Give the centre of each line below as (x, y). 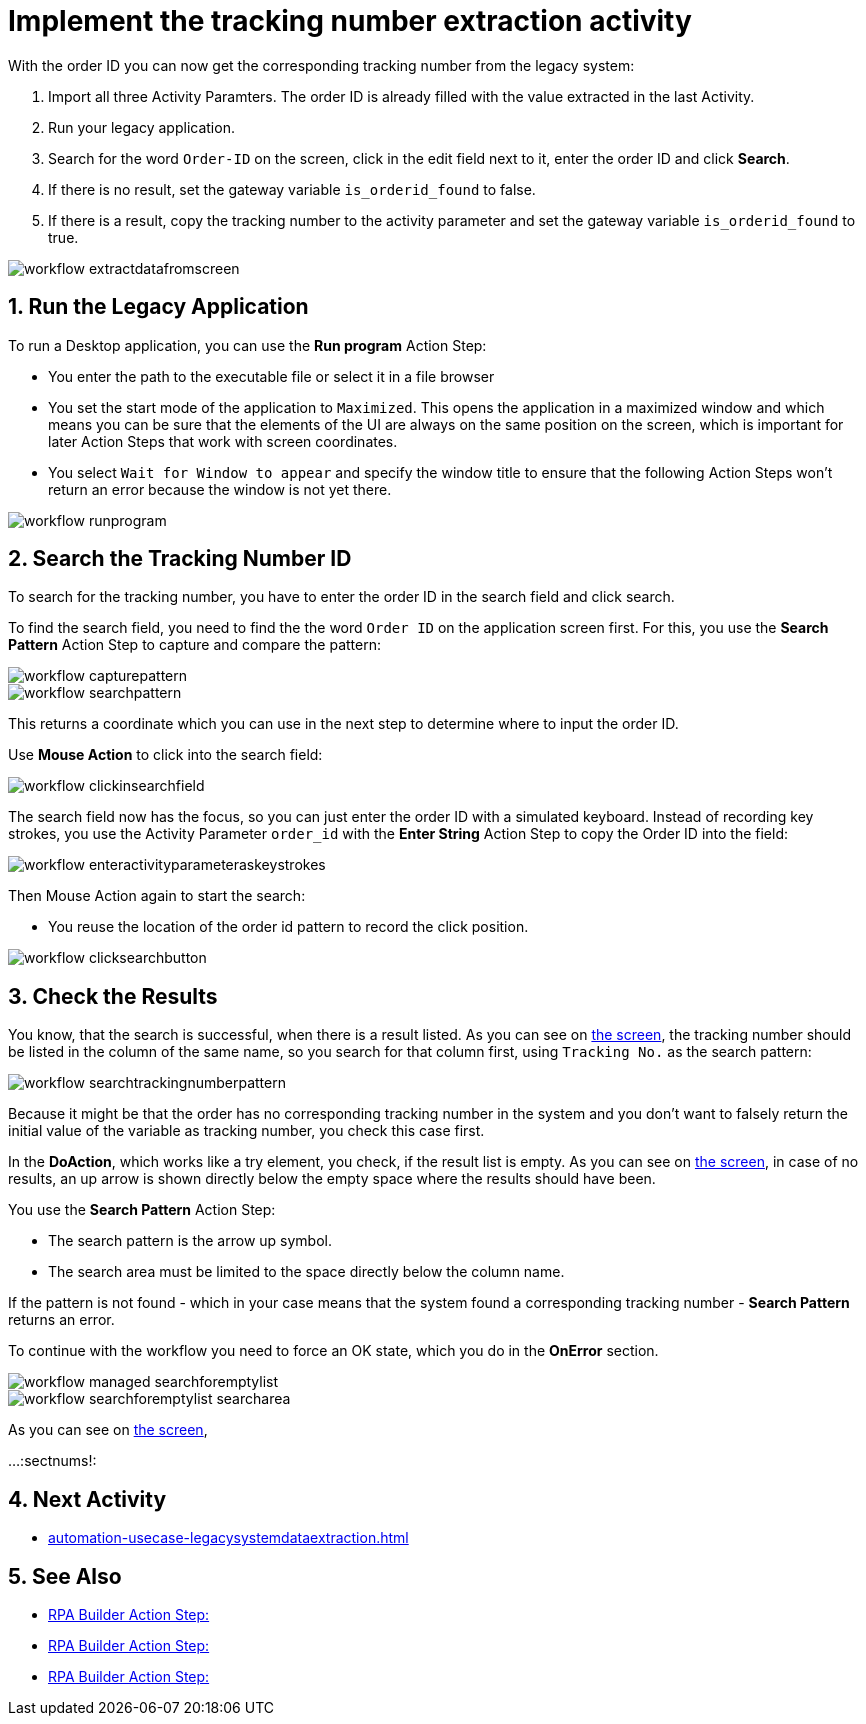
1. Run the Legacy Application (158, 307)
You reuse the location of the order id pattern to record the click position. (288, 927)
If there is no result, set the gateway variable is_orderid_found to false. (292, 189)
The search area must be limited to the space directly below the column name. (306, 1272)
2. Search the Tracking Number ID (180, 559)
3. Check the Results (113, 996)
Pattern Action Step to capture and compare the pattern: (194, 645)
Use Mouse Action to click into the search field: (165, 755)
